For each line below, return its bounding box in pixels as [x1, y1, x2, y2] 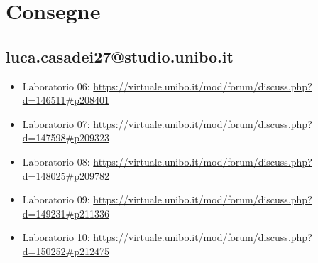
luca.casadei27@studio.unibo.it [6, 45, 234, 67]
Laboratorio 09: [22, 192, 90, 207]
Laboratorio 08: [22, 154, 90, 168]
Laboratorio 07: [22, 116, 90, 131]
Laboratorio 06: [22, 78, 90, 93]
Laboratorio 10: [22, 230, 90, 245]
